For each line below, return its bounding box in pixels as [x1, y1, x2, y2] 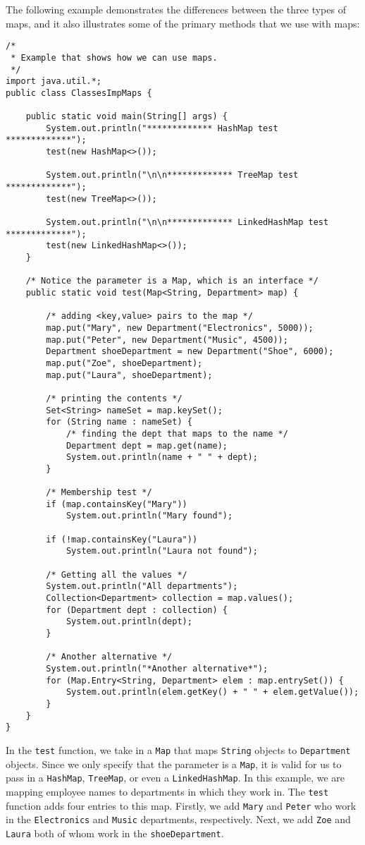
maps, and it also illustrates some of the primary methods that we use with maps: [6, 16, 360, 30]
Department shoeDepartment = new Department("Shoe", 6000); [46, 346, 334, 357]
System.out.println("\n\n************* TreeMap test [46, 170, 299, 181]
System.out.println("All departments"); [46, 581, 238, 592]
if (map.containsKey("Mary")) [46, 499, 187, 509]
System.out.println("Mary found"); [66, 511, 233, 521]
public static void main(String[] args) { [25, 111, 228, 122]
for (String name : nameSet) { [46, 417, 192, 427]
